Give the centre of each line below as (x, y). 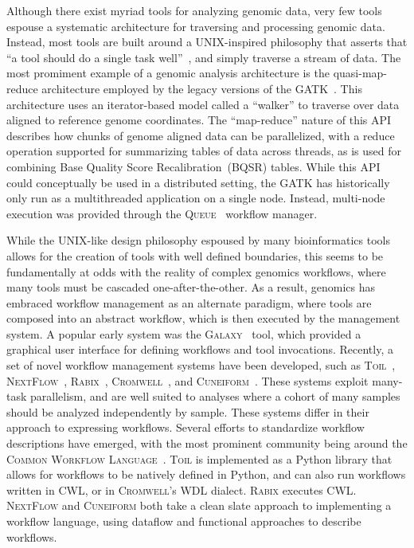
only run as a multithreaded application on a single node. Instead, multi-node (196, 198)
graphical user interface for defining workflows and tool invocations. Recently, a (200, 349)
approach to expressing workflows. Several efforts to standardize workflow (186, 427)
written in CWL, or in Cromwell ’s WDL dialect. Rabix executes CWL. (182, 489)
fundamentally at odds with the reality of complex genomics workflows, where (196, 271)
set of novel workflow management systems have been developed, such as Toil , (201, 365)
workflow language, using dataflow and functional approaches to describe (184, 521)
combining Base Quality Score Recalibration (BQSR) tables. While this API (193, 166)
